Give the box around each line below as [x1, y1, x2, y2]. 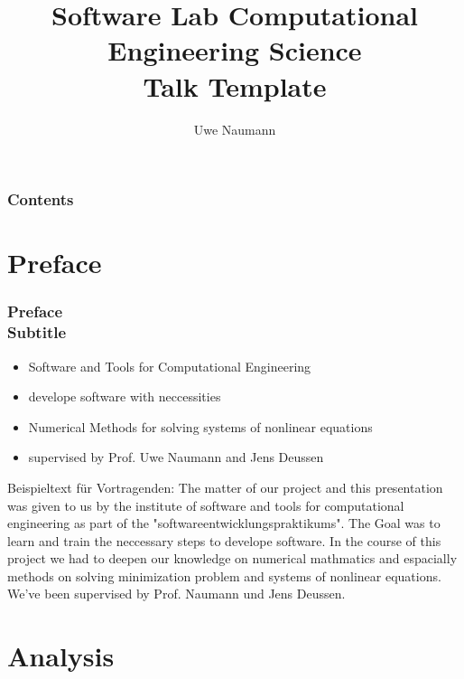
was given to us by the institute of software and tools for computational [7, 495, 404, 514]
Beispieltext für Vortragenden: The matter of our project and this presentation [7, 477, 443, 496]
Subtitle [7, 321, 67, 344]
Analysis [7, 637, 115, 674]
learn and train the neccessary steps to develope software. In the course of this [7, 531, 441, 550]
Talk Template [143, 67, 327, 104]
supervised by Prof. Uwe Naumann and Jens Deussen [28, 448, 324, 467]
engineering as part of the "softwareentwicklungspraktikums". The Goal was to [7, 514, 441, 533]
